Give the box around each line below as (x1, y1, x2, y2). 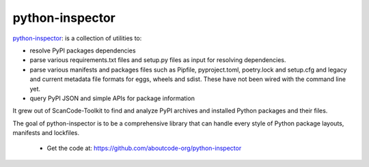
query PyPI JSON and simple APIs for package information (29, 94, 195, 102)
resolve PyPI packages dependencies (29, 46, 136, 55)
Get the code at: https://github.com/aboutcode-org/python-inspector (46, 144, 242, 153)
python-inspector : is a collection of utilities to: (12, 34, 142, 42)
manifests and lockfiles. (12, 129, 80, 137)
